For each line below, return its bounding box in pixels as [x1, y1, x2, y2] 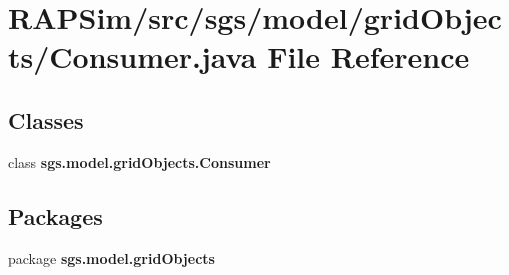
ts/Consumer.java [8, 36, 257, 77]
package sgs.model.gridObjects [8, 247, 215, 268]
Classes [8, 104, 84, 135]
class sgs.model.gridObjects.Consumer [8, 151, 271, 172]
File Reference [267, 36, 470, 77]
